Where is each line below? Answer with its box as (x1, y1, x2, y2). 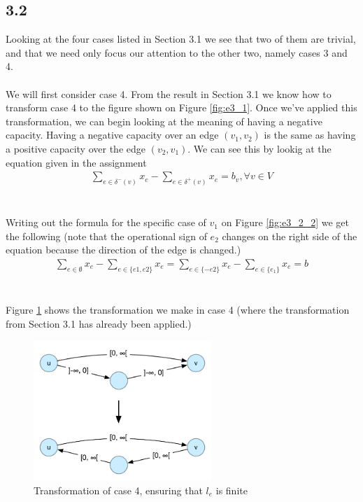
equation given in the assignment (6, 155, 147, 169)
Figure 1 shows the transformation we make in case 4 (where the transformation (6, 302, 350, 317)
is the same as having (264, 127, 356, 142)
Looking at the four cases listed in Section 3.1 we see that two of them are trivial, (6, 32, 356, 46)
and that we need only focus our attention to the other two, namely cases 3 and (6, 45, 348, 60)
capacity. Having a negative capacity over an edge (6, 127, 219, 142)
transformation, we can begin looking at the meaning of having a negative (6, 113, 322, 128)
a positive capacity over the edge (6, 141, 145, 155)
